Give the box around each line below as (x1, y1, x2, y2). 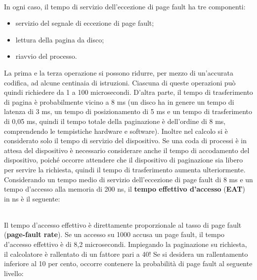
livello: (4, 268, 24, 278)
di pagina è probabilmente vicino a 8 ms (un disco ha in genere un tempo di (4, 96, 234, 107)
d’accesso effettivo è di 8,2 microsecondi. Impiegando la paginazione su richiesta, (4, 239, 247, 249)
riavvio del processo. (15, 51, 77, 61)
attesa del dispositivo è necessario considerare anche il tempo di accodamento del (4, 145, 250, 155)
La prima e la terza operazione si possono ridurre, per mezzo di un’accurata (4, 67, 233, 78)
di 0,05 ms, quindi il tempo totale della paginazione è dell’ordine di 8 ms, (4, 116, 226, 126)
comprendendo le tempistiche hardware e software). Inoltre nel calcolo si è (4, 125, 228, 136)
